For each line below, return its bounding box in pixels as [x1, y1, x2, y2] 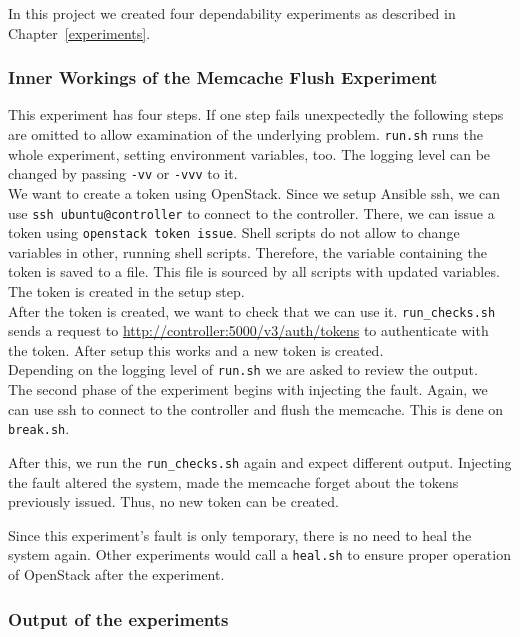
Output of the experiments [8, 606, 229, 631]
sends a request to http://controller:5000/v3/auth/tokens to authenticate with [8, 320, 489, 341]
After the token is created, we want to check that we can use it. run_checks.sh [8, 300, 496, 321]
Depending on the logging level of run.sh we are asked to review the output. [8, 359, 478, 380]
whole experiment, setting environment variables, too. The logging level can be [8, 143, 491, 164]
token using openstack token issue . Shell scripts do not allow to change [8, 222, 460, 243]
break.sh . [8, 418, 70, 439]
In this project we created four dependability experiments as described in [8, 3, 456, 23]
